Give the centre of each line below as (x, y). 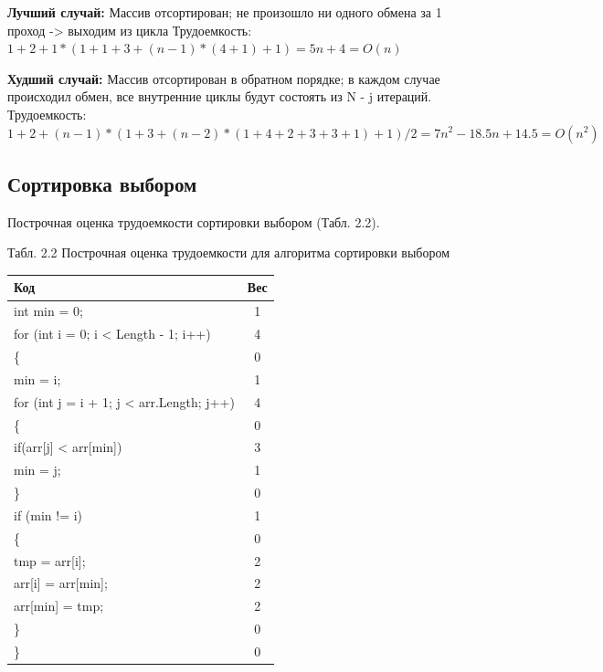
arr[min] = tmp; (59, 606)
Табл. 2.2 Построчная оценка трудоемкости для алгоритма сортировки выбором (229, 252)
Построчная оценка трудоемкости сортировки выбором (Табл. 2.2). (194, 221)
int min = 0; (48, 311)
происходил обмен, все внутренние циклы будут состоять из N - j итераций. (220, 96)
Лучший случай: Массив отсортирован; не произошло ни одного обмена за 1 (225, 12)
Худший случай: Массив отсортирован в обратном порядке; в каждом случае (224, 78)
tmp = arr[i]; (50, 560)
